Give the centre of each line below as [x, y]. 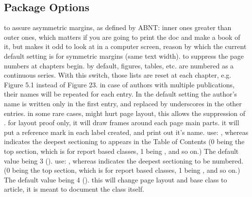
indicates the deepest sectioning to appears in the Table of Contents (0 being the [124, 141]
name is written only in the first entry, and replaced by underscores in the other [123, 103]
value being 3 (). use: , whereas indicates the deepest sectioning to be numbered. [124, 160]
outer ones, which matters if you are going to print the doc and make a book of [122, 37]
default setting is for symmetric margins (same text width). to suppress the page [124, 56]
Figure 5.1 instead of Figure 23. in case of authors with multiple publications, [119, 84]
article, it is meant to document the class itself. [74, 189]
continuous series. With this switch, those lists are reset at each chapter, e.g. [118, 75]
